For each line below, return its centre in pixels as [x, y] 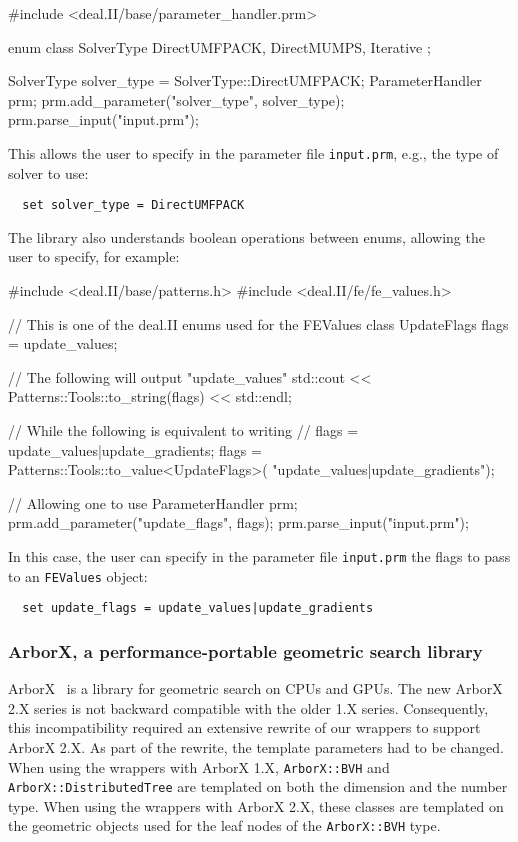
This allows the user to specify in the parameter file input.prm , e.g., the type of [253, 152]
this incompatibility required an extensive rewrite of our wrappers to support [244, 727]
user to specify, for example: [94, 256]
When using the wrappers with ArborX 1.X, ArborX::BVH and [199, 766]
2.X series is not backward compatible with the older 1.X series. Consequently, [248, 707]
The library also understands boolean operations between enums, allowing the [246, 236]
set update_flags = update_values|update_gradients [198, 608]
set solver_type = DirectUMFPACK [133, 205]
